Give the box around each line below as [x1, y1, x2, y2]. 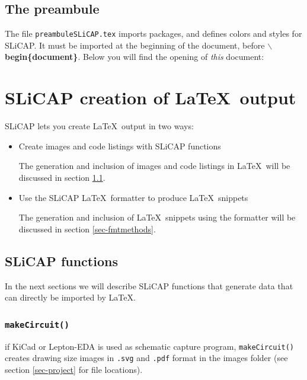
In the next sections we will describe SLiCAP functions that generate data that [5, 279, 293, 292]
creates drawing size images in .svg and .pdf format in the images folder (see [5, 352, 288, 364]
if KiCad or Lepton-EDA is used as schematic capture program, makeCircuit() [5, 340, 295, 352]
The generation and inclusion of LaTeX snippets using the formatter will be [18, 211, 296, 223]
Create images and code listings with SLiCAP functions [18, 139, 221, 152]
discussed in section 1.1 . [18, 171, 105, 183]
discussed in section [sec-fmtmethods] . [18, 222, 156, 235]
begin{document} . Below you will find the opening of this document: [5, 50, 264, 63]
